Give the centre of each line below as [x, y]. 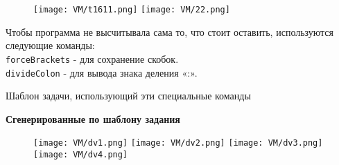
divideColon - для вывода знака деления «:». [102, 72]
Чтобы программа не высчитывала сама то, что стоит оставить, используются [170, 31]
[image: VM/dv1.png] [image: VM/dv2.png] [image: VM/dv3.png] [178, 143]
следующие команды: [50, 45]
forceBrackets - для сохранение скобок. [92, 58]
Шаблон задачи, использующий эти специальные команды [128, 96]
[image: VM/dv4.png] [81, 155]
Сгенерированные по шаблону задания [93, 118]
